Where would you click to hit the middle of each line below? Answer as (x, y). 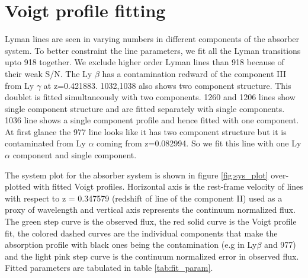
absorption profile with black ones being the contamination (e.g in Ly (131, 245)
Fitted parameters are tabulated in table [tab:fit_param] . (109, 268)
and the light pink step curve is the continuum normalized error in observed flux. (152, 256)
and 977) (280, 245)
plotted (18, 186)
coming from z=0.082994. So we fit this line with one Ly (199, 143)
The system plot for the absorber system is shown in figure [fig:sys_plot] (137, 175)
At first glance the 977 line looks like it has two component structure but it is (146, 131)
